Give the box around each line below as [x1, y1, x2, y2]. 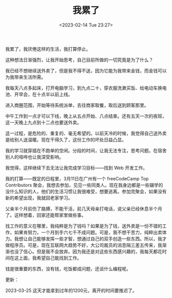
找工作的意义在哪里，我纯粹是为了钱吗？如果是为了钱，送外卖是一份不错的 [5, 223, 162, 229]
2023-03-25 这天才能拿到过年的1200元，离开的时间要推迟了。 [5, 287, 137, 293]
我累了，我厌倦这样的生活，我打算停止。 [5, 45, 91, 52]
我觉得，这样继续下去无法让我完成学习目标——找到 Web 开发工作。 [5, 165, 147, 171]
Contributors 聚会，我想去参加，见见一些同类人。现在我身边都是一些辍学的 [5, 182, 163, 188]
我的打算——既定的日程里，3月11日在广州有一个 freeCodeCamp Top [5, 175, 149, 181]
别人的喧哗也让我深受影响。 [5, 154, 64, 160]
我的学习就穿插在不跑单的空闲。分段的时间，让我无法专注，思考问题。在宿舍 [5, 147, 167, 153]
